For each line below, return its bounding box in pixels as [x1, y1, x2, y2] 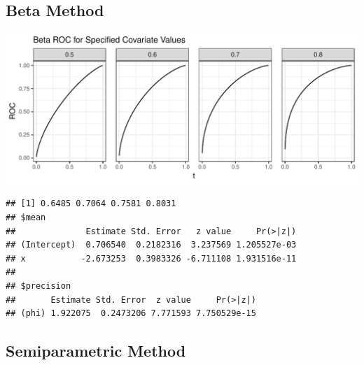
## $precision [6, 280, 71, 291]
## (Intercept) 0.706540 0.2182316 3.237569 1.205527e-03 [6, 240, 297, 250]
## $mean [6, 212, 46, 222]
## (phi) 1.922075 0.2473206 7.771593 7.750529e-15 [6, 308, 256, 319]
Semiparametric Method [6, 340, 186, 362]
